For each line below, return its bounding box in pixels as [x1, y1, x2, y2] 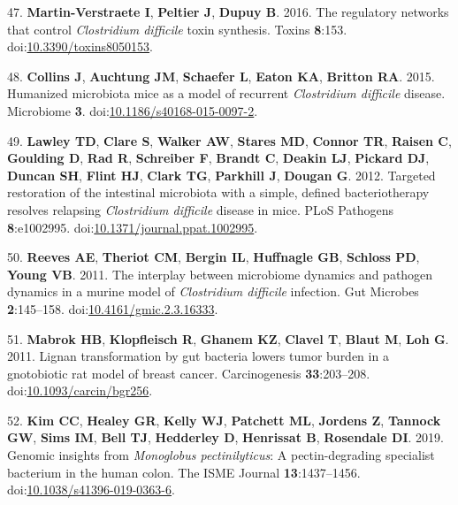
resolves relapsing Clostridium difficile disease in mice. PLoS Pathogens [7, 200, 394, 218]
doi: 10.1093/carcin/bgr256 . [7, 381, 153, 400]
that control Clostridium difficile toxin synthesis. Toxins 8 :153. [7, 19, 347, 38]
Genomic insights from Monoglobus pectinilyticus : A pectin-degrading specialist [7, 446, 435, 464]
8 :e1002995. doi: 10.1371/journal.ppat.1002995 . [7, 218, 258, 236]
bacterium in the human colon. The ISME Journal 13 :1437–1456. [7, 463, 361, 481]
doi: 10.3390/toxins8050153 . [7, 37, 154, 56]
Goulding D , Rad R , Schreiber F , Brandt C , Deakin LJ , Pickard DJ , [7, 149, 430, 167]
